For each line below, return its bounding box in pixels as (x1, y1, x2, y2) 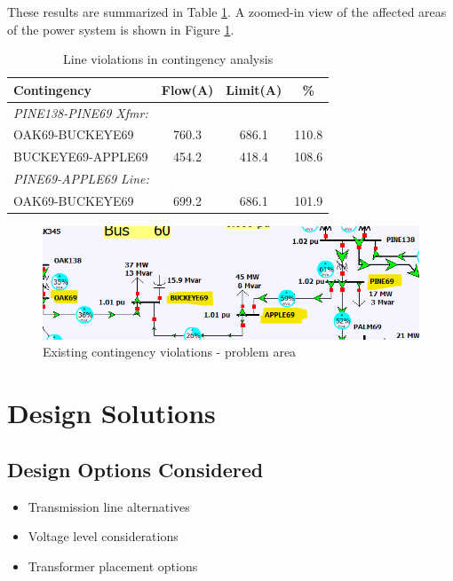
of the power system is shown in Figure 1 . (7, 20, 234, 38)
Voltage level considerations (28, 527, 179, 546)
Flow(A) (161, 80, 214, 98)
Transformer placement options (28, 556, 198, 575)
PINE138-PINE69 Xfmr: (13, 103, 148, 122)
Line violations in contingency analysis (63, 50, 274, 68)
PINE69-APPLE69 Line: (13, 169, 149, 188)
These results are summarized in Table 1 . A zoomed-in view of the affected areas (7, 3, 447, 20)
